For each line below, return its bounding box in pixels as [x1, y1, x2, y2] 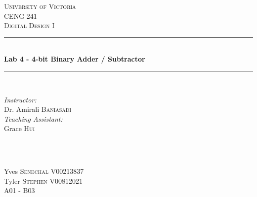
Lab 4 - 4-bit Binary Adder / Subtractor [4, 54, 145, 64]
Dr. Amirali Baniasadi [4, 104, 72, 114]
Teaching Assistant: [4, 113, 63, 124]
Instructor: [4, 94, 37, 104]
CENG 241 [4, 10, 37, 21]
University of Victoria [4, 1, 76, 11]
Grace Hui [4, 123, 35, 133]
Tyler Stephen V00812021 [4, 175, 83, 186]
